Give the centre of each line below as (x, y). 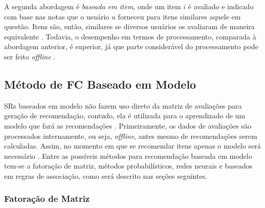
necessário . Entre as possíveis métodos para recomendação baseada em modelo (128, 155)
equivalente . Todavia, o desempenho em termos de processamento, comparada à (130, 36)
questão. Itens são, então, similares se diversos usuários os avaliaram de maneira (129, 26)
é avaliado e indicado (221, 6)
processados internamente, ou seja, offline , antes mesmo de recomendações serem (131, 136)
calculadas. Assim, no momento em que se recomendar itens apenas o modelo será (132, 146)
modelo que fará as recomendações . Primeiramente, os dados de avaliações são (128, 125)
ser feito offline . (30, 56)
